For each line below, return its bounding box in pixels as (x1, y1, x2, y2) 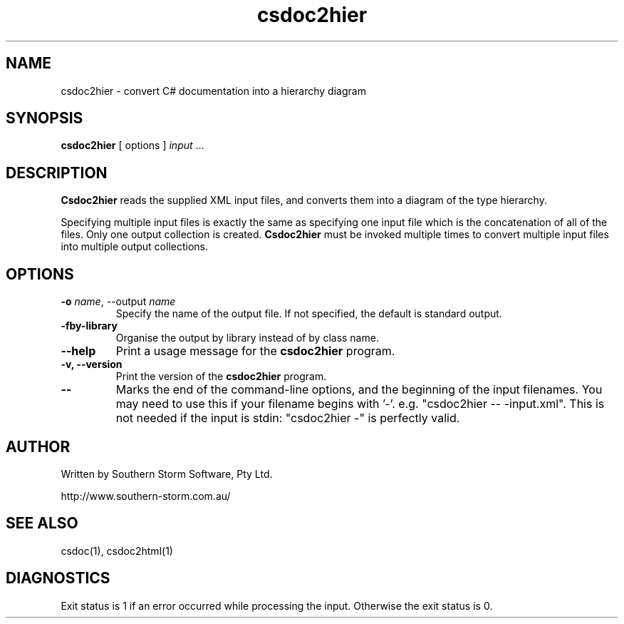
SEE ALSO (6, 514, 78, 533)
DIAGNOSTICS (6, 569, 110, 588)
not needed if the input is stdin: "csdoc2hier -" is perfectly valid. (115, 411, 460, 426)
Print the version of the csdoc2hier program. (115, 370, 327, 383)
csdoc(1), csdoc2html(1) (61, 544, 173, 557)
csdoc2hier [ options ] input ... (61, 139, 204, 152)
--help (61, 344, 96, 359)
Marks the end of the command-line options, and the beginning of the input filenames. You (115, 382, 603, 397)
